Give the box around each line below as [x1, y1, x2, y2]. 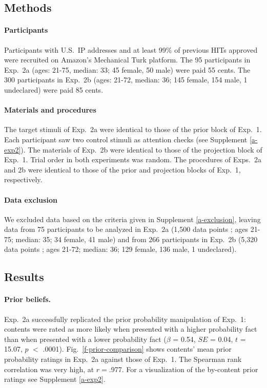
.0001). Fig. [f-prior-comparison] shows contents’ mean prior [43, 343, 232, 354]
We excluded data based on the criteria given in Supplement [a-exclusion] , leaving [4, 213, 261, 224]
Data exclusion [4, 194, 57, 205]
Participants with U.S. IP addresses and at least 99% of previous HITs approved [4, 44, 258, 55]
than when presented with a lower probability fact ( [4, 333, 167, 344]
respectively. [4, 174, 43, 185]
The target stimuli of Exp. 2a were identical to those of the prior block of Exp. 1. [4, 124, 262, 135]
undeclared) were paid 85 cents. [4, 84, 104, 95]
